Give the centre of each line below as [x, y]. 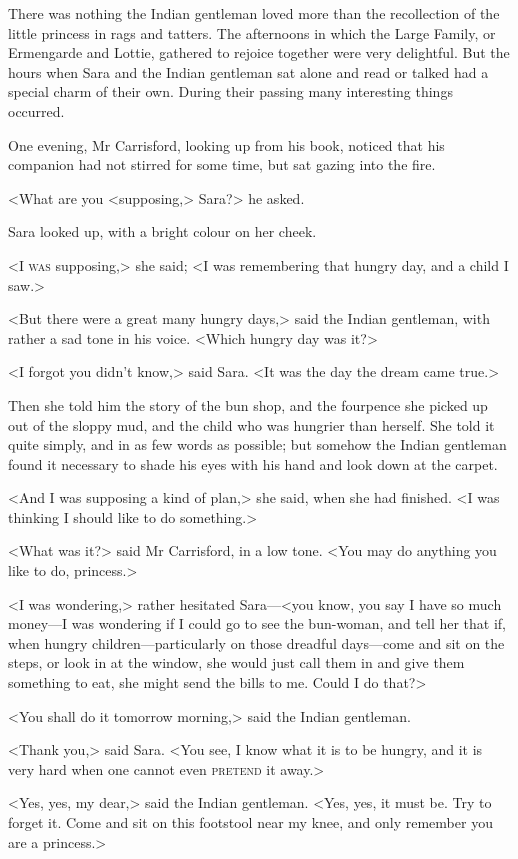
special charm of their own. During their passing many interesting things [230, 91]
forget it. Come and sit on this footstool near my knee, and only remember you [250, 822]
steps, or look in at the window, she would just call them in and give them [236, 662]
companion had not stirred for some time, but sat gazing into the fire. [222, 164]
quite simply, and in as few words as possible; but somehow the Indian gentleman [257, 444]
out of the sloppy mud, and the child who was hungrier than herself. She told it [251, 424]
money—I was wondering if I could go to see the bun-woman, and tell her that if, [257, 623]
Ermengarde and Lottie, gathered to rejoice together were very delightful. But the [259, 52]
